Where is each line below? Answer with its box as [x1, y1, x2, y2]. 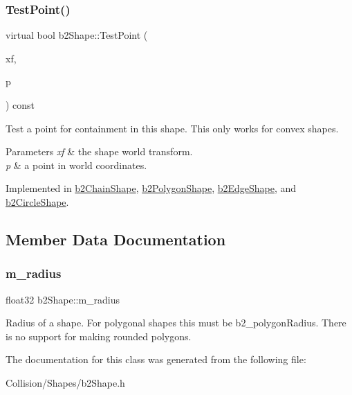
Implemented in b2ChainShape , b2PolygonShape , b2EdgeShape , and [6, 181, 297, 195]
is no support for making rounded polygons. [6, 328, 192, 343]
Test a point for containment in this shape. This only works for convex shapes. [6, 121, 339, 135]
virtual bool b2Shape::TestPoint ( [6, 28, 148, 42]
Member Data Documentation [6, 228, 226, 249]
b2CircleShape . [6, 194, 69, 209]
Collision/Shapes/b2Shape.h [6, 375, 125, 389]
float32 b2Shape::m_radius [6, 292, 120, 306]
